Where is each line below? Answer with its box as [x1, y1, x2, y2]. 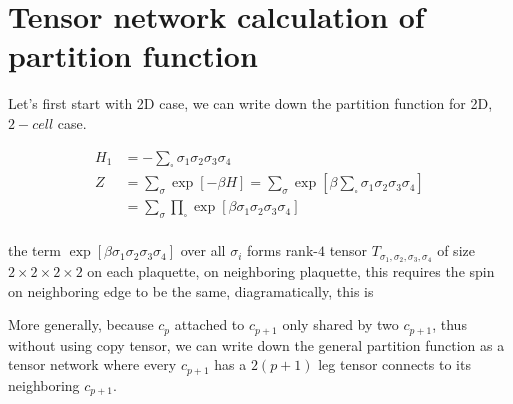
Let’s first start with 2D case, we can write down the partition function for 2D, [8, 93, 493, 114]
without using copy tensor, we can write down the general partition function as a [8, 334, 505, 355]
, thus [432, 314, 467, 335]
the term [8, 240, 61, 261]
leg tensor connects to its [318, 354, 471, 375]
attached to [174, 314, 245, 335]
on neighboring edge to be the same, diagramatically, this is [8, 280, 374, 301]
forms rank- [247, 240, 318, 261]
